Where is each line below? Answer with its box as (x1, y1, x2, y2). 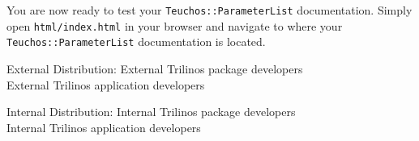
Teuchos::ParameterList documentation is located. (6, 33, 266, 50)
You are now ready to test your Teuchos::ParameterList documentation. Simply (6, 2, 413, 18)
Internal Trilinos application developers (6, 118, 201, 135)
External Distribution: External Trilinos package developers (6, 60, 303, 77)
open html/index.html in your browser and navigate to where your (6, 17, 343, 34)
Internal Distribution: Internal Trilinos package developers (6, 103, 296, 120)
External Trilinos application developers (6, 76, 205, 93)
